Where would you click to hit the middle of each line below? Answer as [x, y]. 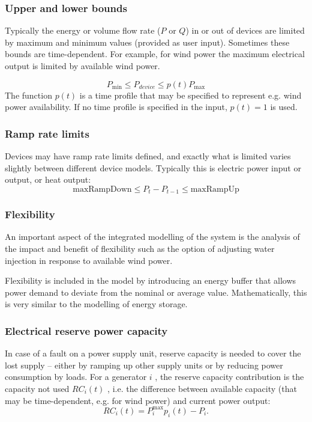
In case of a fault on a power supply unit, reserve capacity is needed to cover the [153, 353]
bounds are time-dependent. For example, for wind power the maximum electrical [155, 54]
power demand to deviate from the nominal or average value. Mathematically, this [156, 292]
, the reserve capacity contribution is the [229, 377]
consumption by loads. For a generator [76, 377]
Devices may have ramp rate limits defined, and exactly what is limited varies [148, 156]
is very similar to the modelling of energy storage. [96, 304]
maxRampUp [215, 189]
